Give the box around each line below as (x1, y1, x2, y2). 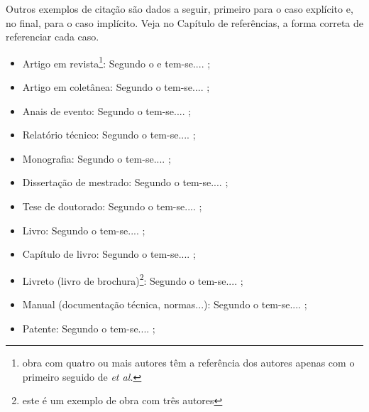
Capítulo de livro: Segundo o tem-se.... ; (22, 246, 196, 261)
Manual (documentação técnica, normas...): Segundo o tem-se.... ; (22, 297, 307, 312)
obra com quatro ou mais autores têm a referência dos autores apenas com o (22, 355, 355, 370)
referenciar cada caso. (6, 29, 99, 44)
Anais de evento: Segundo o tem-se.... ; (22, 103, 192, 118)
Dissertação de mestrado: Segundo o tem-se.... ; (22, 175, 228, 190)
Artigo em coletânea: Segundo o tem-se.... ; (22, 80, 210, 94)
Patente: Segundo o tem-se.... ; (22, 320, 155, 335)
